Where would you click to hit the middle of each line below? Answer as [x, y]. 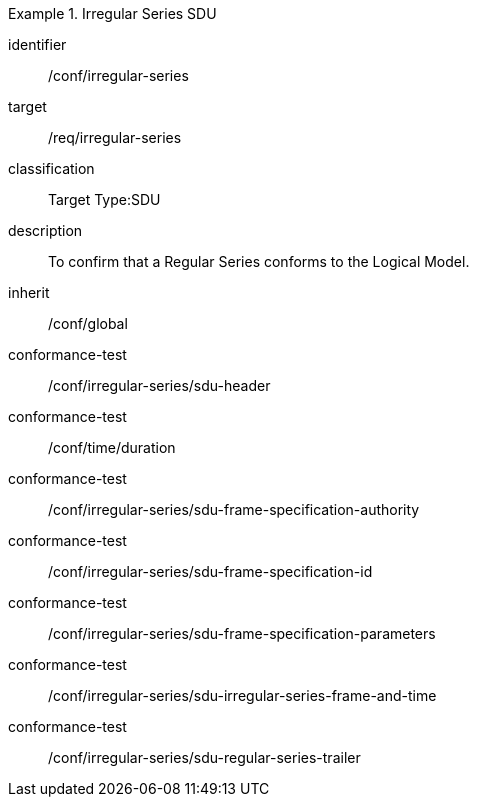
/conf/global [88, 323]
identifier [37, 44]
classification [51, 168]
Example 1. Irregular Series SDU [112, 13]
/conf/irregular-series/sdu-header [159, 385]
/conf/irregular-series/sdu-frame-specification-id [210, 571]
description [45, 230]
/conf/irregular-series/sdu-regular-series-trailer [204, 757]
